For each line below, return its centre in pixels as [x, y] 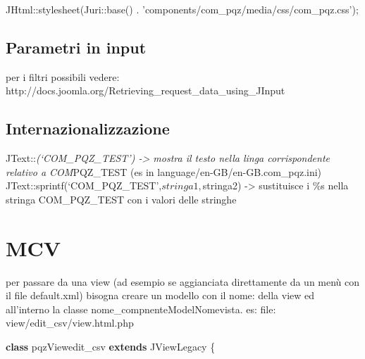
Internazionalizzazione [88, 128]
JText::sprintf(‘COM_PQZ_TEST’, [84, 185]
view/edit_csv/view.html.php [70, 323]
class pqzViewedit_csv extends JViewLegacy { [111, 347]
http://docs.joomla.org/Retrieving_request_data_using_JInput [146, 90]
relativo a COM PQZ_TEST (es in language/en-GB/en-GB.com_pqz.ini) [164, 171]
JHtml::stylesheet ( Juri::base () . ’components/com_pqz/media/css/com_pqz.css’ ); [182, 9]
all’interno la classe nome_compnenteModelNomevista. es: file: [141, 309]
